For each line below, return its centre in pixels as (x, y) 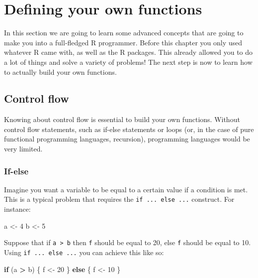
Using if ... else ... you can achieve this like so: (84, 252)
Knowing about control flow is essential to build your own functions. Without (122, 119)
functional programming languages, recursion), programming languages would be (127, 139)
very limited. (23, 149)
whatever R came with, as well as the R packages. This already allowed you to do (129, 52)
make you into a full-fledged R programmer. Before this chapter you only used (123, 42)
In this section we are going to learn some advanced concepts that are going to (124, 33)
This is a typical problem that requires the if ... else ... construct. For (119, 199)
